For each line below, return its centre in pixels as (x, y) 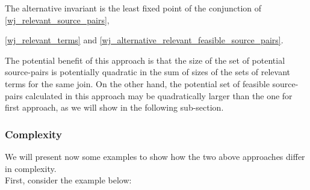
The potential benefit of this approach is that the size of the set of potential (145, 60)
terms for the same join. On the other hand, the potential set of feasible (137, 83)
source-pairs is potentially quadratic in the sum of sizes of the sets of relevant (148, 72)
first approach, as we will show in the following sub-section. (114, 107)
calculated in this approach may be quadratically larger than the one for (159, 95)
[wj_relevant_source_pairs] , (57, 20)
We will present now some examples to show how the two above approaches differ (155, 156)
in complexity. (31, 168)
